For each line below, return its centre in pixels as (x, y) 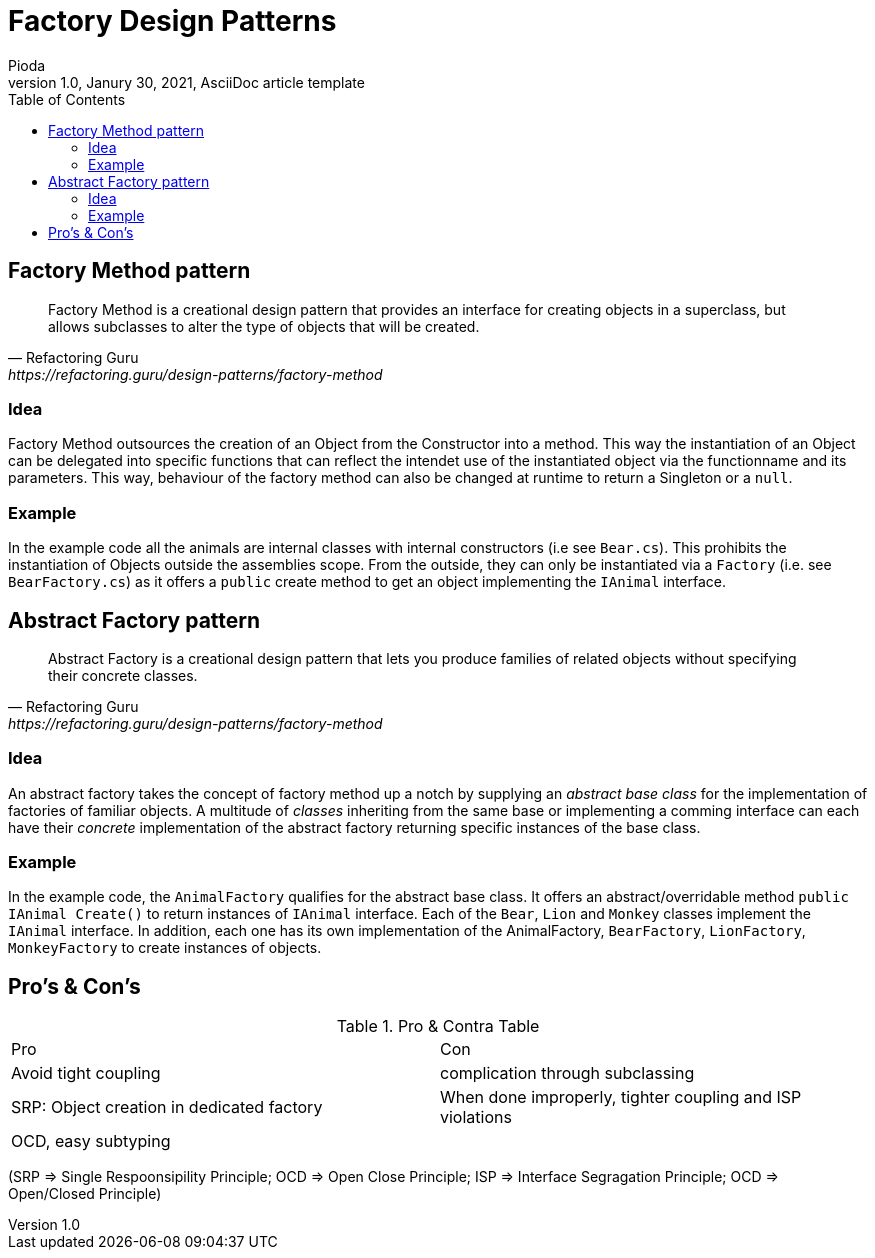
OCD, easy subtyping (91, 1141)
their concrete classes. (123, 675)
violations (476, 1117)
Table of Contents (67, 99)
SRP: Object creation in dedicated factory (167, 1107)
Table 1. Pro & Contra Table (438, 1026)
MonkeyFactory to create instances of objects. (165, 948)
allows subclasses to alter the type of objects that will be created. (264, 326)
